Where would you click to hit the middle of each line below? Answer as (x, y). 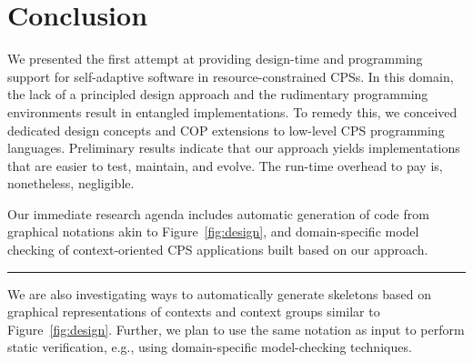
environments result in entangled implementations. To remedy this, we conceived (232, 111)
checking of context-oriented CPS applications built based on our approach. (218, 250)
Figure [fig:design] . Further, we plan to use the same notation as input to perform (236, 329)
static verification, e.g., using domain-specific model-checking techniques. (210, 347)
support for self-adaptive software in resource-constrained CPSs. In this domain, (231, 76)
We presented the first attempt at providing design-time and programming (215, 59)
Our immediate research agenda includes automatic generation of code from (218, 213)
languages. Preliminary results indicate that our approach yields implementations (234, 148)
